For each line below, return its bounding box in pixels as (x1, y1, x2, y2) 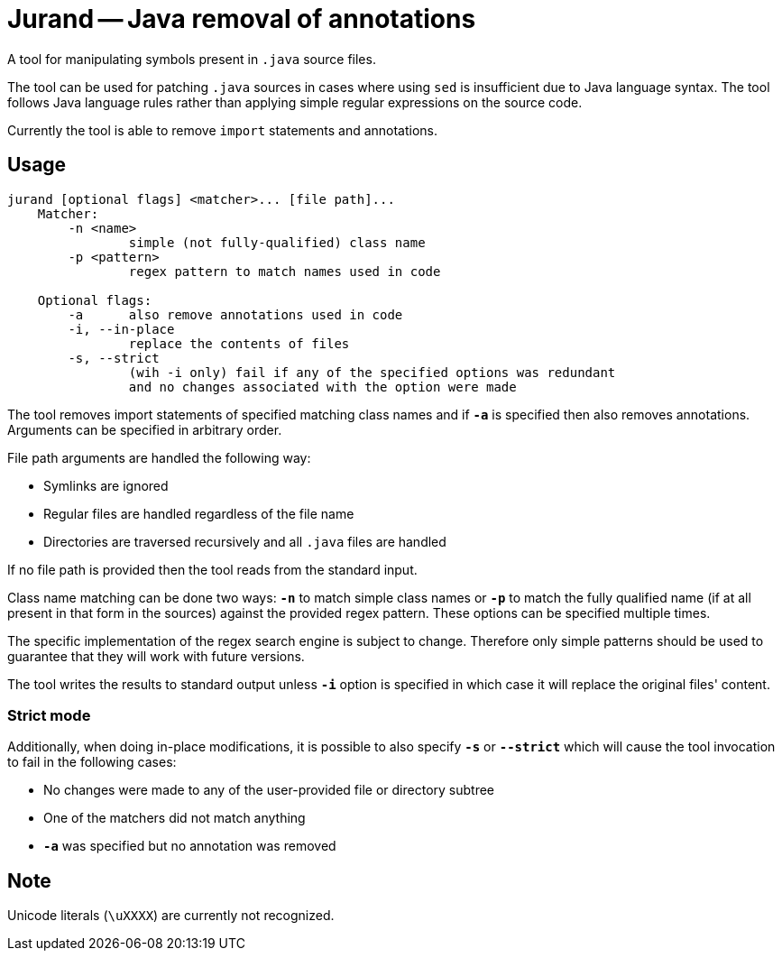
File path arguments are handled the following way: (7, 449, 311, 465)
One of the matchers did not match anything (43, 810, 306, 826)
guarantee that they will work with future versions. (7, 648, 305, 664)
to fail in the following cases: (7, 754, 177, 770)
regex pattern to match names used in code (128, 263, 441, 279)
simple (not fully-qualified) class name (128, 235, 426, 250)
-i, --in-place (68, 321, 175, 336)
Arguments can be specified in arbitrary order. (7, 421, 282, 438)
